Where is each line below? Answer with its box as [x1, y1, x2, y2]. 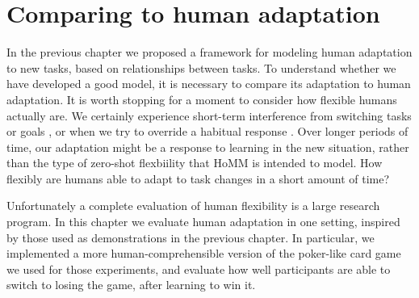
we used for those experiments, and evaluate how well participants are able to [6, 260, 391, 277]
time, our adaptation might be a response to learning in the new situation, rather [6, 138, 409, 155]
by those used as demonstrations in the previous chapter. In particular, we [6, 229, 375, 246]
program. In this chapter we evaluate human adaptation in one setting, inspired [6, 213, 400, 230]
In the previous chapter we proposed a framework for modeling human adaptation [6, 44, 413, 61]
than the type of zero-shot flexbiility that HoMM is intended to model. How [6, 154, 383, 171]
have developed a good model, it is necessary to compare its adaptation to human [6, 75, 411, 92]
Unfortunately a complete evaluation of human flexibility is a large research [6, 197, 380, 214]
